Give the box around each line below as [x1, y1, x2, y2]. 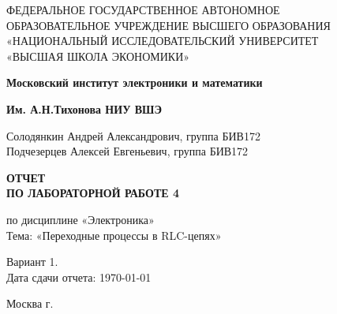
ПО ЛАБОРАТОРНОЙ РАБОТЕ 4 [6, 185, 180, 201]
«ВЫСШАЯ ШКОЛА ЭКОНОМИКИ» [6, 47, 190, 64]
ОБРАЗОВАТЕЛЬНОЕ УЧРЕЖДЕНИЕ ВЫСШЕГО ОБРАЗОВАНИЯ [6, 17, 331, 33]
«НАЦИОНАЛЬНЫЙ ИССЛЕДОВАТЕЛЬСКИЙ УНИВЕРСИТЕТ [6, 32, 319, 49]
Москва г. [6, 295, 54, 312]
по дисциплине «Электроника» [6, 211, 155, 227]
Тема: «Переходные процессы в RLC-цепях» [6, 226, 222, 243]
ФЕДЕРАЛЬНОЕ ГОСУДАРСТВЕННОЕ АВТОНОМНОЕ [6, 2, 280, 17]
